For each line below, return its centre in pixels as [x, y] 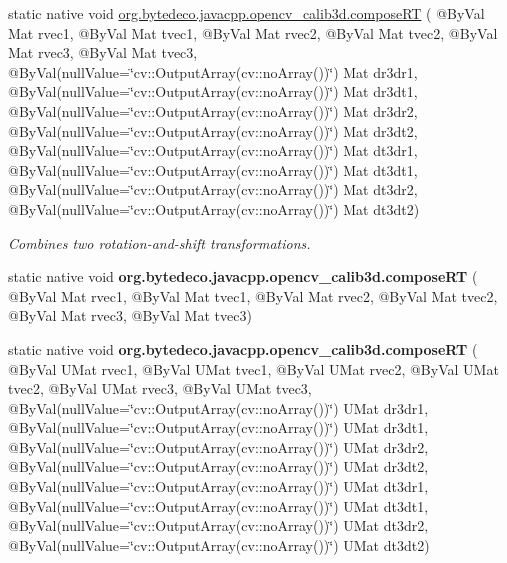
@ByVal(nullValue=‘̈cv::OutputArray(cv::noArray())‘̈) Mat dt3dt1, [213, 169]
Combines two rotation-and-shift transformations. [159, 242]
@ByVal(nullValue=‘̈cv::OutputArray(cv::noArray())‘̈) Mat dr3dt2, [213, 130]
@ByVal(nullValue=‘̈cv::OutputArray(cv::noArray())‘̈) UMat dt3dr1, [218, 486]
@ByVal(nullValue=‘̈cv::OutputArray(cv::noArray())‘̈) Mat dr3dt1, [213, 91]
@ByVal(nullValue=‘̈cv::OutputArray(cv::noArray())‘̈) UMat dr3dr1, [218, 407]
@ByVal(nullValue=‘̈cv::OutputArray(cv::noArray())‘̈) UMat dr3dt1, [218, 427]
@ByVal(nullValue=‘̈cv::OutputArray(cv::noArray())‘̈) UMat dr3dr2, [218, 446]
